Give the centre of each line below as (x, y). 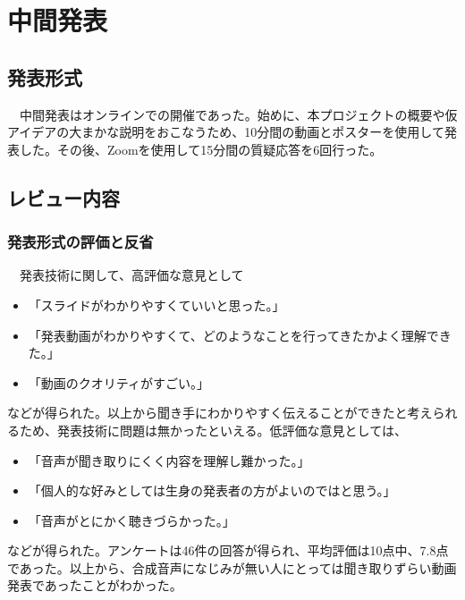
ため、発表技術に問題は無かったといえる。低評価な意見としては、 (213, 430)
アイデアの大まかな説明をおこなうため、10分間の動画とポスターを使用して (226, 132)
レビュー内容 (63, 197)
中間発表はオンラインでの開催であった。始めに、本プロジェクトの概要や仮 (238, 114)
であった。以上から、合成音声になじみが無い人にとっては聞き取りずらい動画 (232, 567)
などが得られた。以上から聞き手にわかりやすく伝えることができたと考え (220, 413)
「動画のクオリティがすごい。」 (118, 382)
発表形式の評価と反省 (80, 242)
